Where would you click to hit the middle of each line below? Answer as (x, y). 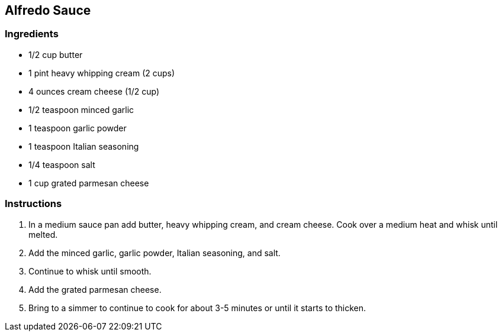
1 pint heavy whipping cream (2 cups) (102, 73)
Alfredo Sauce (48, 10)
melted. (43, 234)
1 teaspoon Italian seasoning (84, 146)
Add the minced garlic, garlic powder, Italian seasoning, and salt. (155, 253)
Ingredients (32, 34)
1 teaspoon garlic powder (78, 128)
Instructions (33, 204)
